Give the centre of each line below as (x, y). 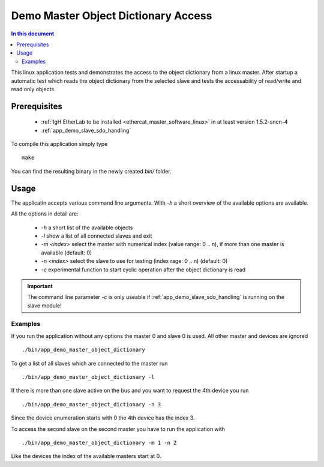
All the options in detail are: (45, 214)
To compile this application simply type (59, 144)
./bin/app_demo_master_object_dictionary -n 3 (91, 404)
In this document (33, 34)
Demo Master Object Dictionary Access (112, 16)
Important (40, 286)
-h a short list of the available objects (87, 227)
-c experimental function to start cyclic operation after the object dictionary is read (143, 270)
